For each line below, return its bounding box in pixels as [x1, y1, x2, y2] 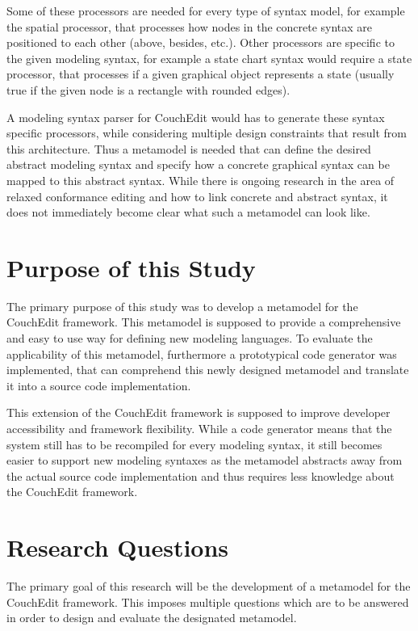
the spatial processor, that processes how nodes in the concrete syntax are [6, 18, 373, 35]
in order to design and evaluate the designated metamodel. [6, 609, 297, 626]
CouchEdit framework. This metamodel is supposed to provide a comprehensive [6, 313, 401, 330]
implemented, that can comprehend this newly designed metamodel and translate [6, 361, 409, 378]
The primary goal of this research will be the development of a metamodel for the [6, 578, 411, 595]
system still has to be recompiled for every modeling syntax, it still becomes [6, 435, 382, 452]
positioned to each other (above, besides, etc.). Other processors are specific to [6, 34, 395, 51]
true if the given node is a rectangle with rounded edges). [6, 81, 291, 98]
